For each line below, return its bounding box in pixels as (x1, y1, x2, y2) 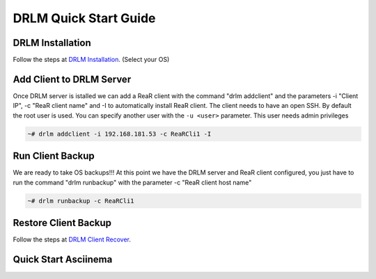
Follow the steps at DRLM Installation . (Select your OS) (13, 56, 170, 64)
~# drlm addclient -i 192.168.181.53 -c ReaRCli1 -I (27, 129, 212, 138)
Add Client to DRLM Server (13, 73, 132, 85)
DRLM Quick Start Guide (13, 10, 156, 26)
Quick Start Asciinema (13, 253, 113, 265)
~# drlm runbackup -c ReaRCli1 (27, 197, 135, 205)
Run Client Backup (13, 150, 95, 162)
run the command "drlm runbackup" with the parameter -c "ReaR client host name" (13, 178, 252, 186)
